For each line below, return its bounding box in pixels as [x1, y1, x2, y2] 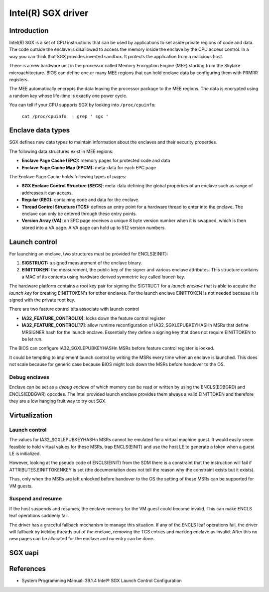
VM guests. [9, 483, 33, 489]
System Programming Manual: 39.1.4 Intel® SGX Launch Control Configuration [21, 578, 182, 584]
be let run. [21, 336, 43, 342]
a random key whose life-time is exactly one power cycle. [9, 93, 128, 99]
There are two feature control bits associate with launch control [9, 306, 139, 312]
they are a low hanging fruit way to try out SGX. [9, 398, 107, 404]
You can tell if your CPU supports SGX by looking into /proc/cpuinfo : [9, 102, 156, 108]
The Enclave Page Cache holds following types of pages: [9, 174, 127, 180]
